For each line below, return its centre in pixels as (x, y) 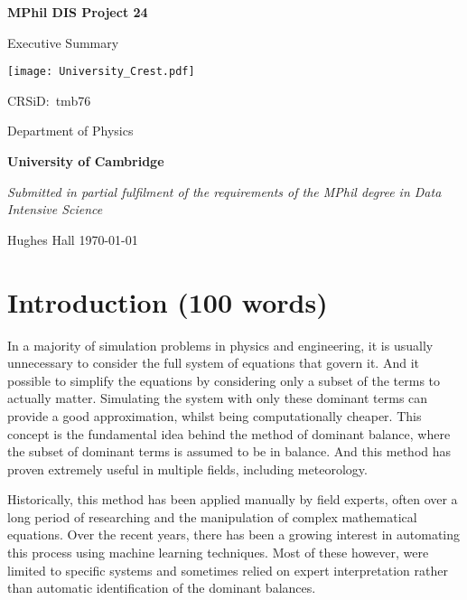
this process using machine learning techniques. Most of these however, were (218, 553)
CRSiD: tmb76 (49, 100)
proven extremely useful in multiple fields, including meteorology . (187, 469)
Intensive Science (55, 209)
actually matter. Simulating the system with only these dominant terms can (218, 398)
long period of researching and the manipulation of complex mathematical (212, 516)
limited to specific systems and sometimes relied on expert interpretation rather (228, 570)
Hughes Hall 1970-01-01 (73, 239)
